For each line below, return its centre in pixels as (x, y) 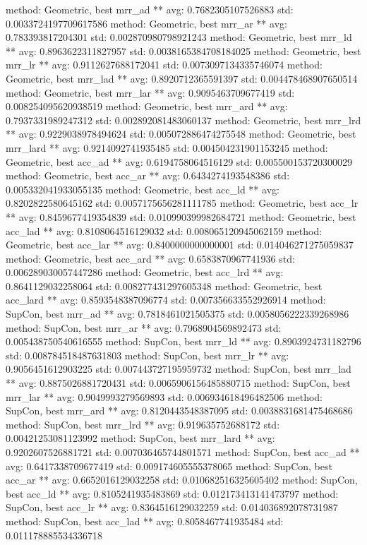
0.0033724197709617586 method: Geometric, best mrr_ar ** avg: (146, 23)
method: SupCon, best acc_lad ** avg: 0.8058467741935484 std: (145, 521)
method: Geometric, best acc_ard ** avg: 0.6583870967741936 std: (150, 258)
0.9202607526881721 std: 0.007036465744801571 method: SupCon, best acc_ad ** (183, 452)
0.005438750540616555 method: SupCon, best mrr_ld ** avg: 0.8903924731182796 (183, 341)
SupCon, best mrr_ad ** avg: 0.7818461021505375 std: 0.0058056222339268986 (178, 314)
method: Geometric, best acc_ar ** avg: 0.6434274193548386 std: (148, 175)
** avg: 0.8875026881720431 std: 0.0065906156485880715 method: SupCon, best (178, 383)
